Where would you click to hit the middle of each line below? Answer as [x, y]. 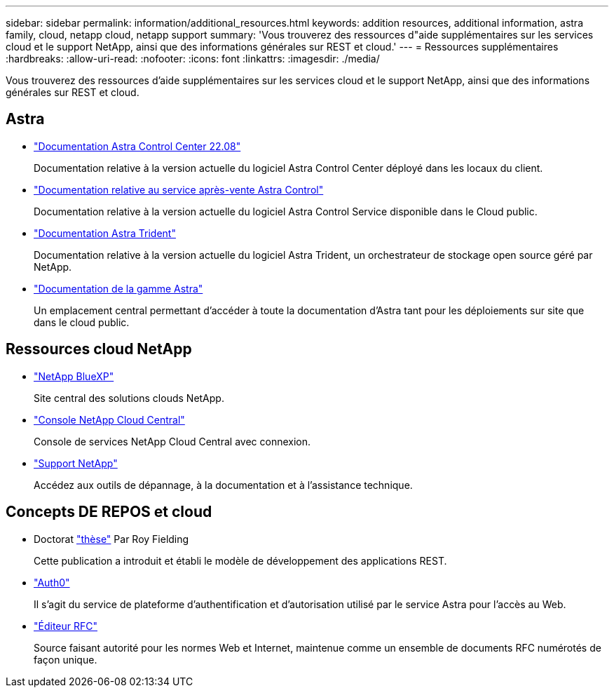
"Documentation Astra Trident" [105, 233]
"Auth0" [52, 582]
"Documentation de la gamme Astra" [118, 288]
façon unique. [66, 659]
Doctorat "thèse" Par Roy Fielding [111, 539]
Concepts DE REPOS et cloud [109, 512]
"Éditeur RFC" [66, 626]
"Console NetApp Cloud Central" [109, 419]
